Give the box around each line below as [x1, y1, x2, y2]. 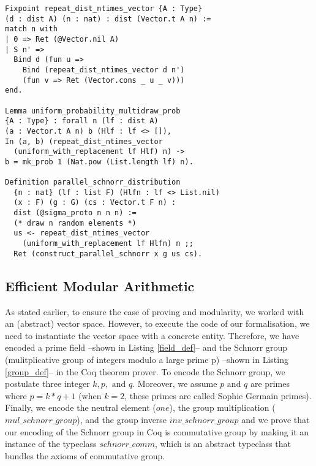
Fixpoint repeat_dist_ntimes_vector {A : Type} [5, 4, 203, 13]
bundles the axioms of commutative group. [5, 449, 165, 462]
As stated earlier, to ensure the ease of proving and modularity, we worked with [5, 305, 304, 318]
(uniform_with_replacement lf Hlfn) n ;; [22, 239, 194, 248]
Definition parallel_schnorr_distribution [5, 178, 181, 187]
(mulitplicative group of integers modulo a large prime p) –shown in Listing [5, 353, 288, 365]
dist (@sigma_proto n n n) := [13, 208, 137, 218]
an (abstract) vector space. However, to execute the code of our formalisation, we [5, 317, 310, 330]
